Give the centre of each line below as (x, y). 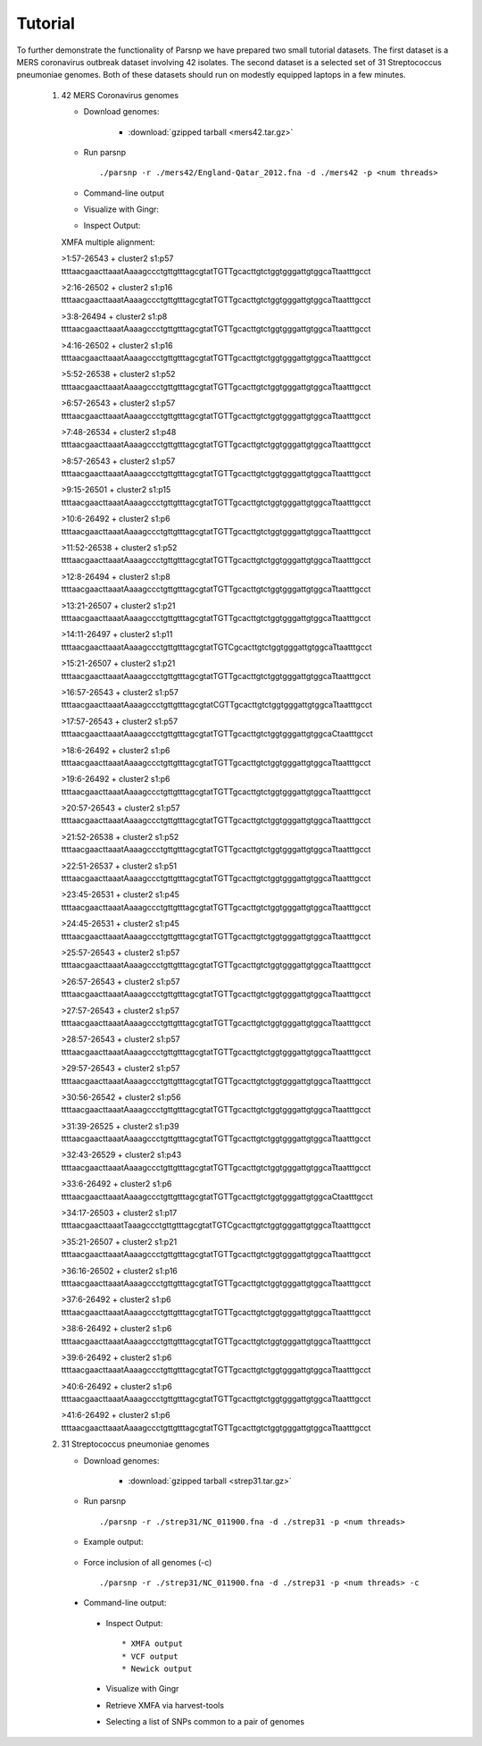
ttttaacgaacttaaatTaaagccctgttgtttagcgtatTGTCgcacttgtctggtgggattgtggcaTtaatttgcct (216, 1225)
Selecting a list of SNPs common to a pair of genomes (205, 1722)
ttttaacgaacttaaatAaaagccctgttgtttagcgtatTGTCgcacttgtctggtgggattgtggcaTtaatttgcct (216, 647)
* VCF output (150, 1656)
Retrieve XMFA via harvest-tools (165, 1705)
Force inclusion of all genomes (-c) (148, 1562)
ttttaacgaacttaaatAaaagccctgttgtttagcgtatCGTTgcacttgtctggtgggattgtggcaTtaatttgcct (216, 705)
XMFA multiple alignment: (108, 242)
